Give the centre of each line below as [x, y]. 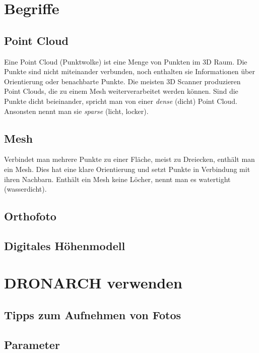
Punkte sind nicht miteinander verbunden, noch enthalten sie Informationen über [129, 71]
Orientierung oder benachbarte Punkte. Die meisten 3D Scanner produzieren [122, 81]
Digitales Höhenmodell [65, 245]
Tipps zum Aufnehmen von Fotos [93, 315]
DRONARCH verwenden [93, 283]
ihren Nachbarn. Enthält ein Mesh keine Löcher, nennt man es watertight [117, 179]
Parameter [32, 344]
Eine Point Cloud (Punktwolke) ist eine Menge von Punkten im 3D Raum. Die [126, 61]
